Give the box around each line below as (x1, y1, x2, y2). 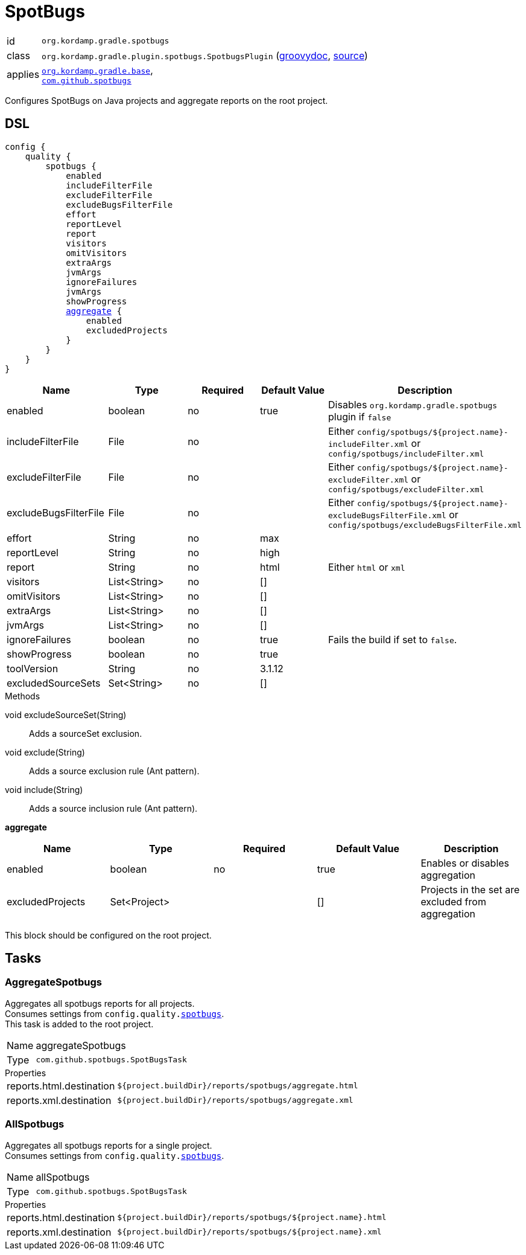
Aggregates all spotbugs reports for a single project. (5, 1140, 212, 1151)
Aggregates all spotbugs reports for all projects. (5, 998, 195, 1009)
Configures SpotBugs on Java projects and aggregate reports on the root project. (5, 95, 328, 106)
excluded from (420, 895, 486, 908)
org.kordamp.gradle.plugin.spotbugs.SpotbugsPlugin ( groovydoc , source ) (42, 49, 368, 62)
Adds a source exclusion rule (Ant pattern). (29, 765, 200, 776)
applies (7, 68, 40, 81)
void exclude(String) (5, 746, 85, 757)
